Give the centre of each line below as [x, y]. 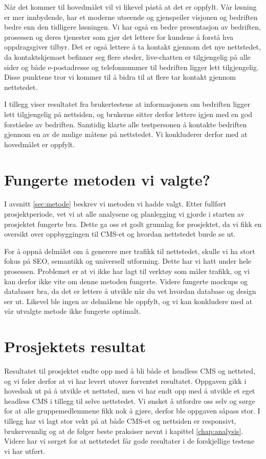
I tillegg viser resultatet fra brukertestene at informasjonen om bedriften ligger [127, 104]
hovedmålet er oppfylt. [40, 144]
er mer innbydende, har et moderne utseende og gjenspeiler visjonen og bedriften [131, 17]
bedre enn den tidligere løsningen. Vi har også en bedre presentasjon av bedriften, [132, 27]
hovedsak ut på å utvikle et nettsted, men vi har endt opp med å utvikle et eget [130, 391]
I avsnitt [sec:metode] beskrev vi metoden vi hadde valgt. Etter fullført [115, 204]
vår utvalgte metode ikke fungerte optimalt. [73, 311]
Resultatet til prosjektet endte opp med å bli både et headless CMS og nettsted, [130, 371]
